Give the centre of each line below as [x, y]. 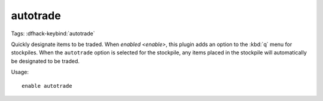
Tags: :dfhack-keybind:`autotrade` [53, 33]
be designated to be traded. [45, 61]
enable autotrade [47, 86]
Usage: [20, 72]
